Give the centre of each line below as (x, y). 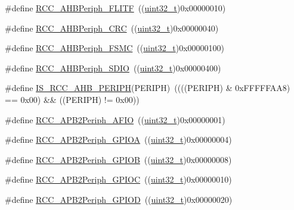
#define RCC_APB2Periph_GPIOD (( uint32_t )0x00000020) (119, 199)
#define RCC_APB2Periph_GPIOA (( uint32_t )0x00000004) (118, 140)
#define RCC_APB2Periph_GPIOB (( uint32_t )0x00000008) (118, 159)
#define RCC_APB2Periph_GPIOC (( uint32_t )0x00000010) (118, 179)
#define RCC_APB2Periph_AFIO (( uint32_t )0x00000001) (115, 119)
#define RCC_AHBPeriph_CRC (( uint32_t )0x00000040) (112, 28)
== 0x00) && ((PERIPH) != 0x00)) (72, 99)
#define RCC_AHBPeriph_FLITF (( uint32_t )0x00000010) (115, 8)
